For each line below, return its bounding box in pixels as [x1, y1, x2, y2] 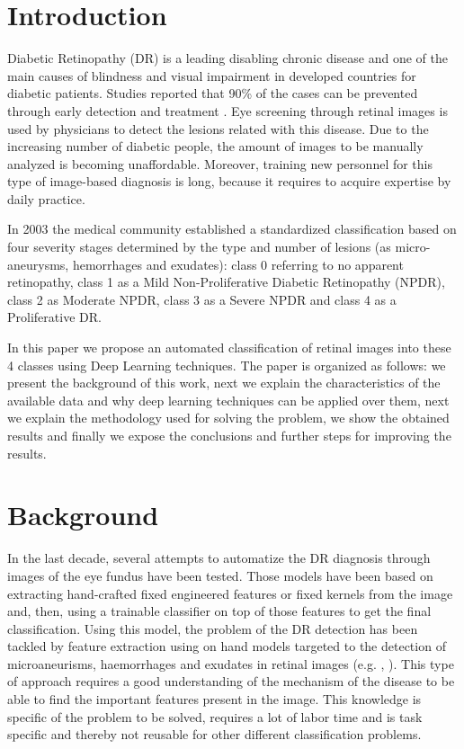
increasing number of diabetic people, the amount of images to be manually [7, 137, 424, 156]
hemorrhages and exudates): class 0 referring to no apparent [72, 254, 404, 273]
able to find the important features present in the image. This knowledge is [7, 690, 422, 709]
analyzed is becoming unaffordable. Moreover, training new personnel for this [7, 154, 433, 173]
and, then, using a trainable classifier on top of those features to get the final [7, 602, 432, 620]
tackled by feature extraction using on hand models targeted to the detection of [7, 637, 446, 655]
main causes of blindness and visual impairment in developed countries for [7, 66, 416, 85]
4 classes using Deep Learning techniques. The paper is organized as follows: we [7, 355, 446, 374]
